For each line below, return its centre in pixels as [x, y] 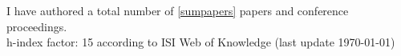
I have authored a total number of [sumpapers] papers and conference [178, 10]
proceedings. [37, 26]
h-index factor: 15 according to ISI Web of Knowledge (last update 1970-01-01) [201, 42]
